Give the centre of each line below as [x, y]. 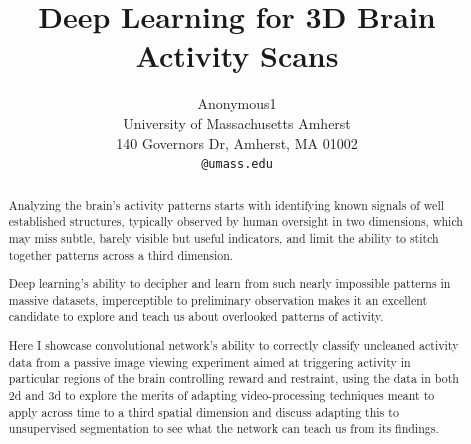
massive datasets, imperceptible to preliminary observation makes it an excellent [218, 299]
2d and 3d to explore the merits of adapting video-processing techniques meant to [221, 394]
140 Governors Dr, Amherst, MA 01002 [237, 142]
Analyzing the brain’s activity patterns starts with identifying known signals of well [226, 204]
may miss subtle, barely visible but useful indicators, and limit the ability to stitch [223, 237]
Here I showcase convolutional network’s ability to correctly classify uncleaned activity [233, 344]
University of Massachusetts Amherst [237, 122]
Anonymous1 [237, 103]
